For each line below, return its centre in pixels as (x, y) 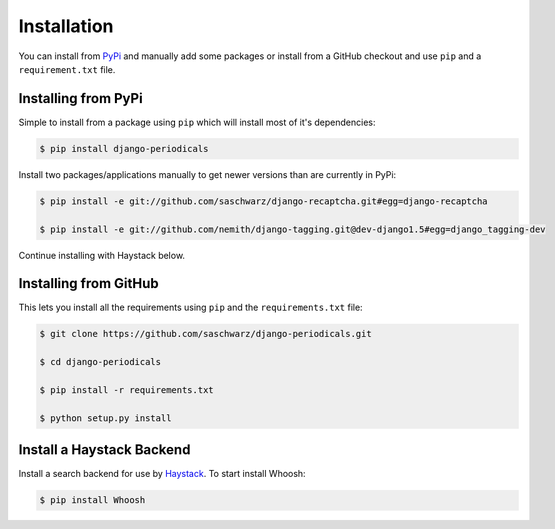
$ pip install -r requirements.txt (126, 390)
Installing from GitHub (88, 283)
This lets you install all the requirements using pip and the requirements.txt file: (191, 307)
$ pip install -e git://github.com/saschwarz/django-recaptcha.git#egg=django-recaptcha (264, 201)
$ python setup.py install (105, 418)
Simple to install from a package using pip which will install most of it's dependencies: (197, 122)
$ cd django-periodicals (100, 362)
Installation (66, 26)
